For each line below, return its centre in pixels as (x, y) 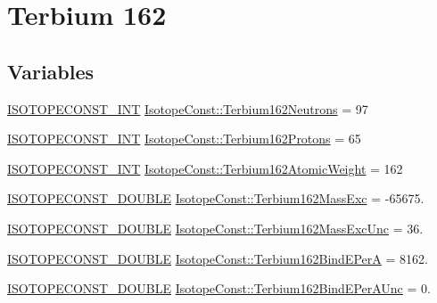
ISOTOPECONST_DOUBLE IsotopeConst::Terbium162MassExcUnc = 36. (215, 228)
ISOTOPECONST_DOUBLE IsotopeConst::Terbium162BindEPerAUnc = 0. (219, 288)
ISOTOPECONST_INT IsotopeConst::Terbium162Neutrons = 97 (188, 108)
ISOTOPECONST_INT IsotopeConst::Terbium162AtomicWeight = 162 (205, 168)
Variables (51, 71)
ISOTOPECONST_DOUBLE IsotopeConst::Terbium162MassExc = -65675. (216, 198)
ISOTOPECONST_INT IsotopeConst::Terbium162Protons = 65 (184, 139)
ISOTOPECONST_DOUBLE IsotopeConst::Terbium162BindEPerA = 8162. (218, 258)
